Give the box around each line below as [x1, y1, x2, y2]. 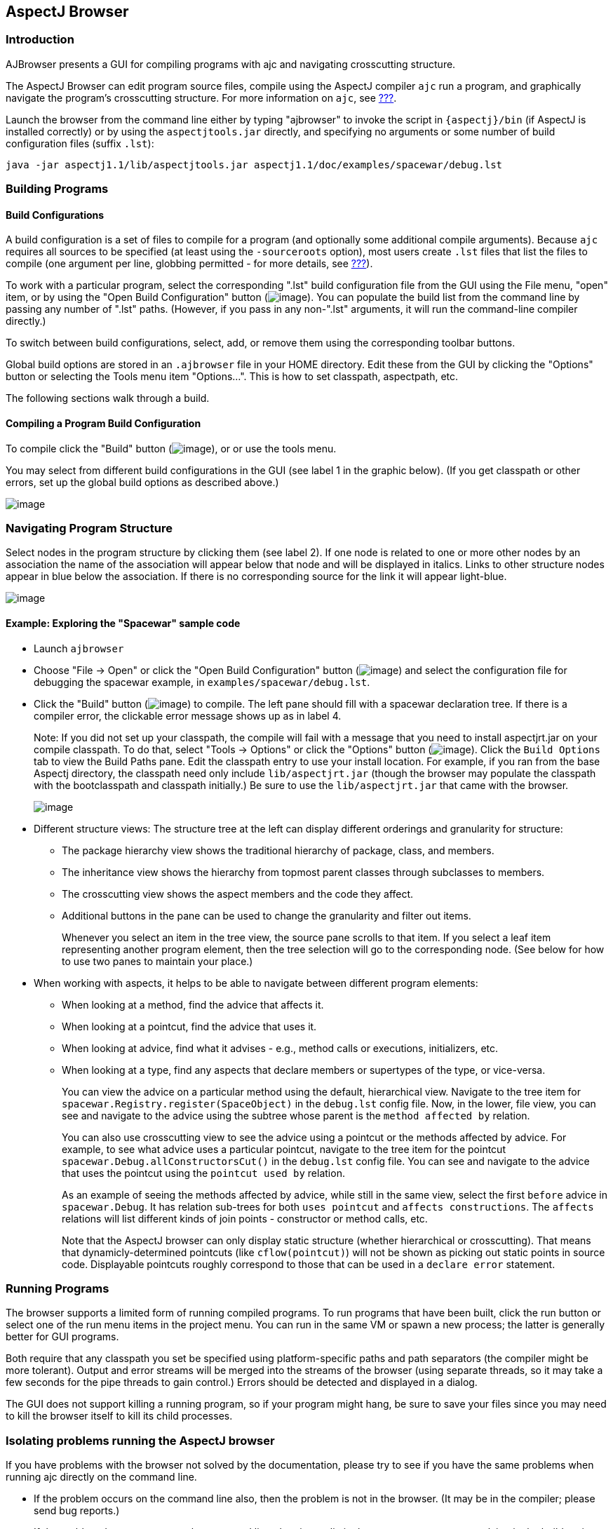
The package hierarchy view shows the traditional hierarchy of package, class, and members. [62, 844, 494, 856]
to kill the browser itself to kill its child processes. [6, 1410, 233, 1422]
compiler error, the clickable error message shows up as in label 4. [34, 709, 342, 722]
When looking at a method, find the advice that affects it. [62, 998, 324, 1011]
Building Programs [6, 182, 109, 196]
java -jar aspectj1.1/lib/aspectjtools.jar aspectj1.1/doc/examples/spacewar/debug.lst [6, 159, 503, 170]
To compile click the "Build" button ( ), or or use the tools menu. [6, 442, 337, 454]
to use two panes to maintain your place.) [62, 955, 253, 967]
